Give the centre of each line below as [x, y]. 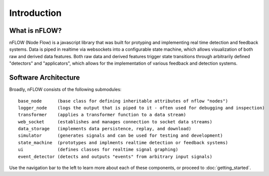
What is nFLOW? [36, 31]
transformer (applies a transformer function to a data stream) [102, 115]
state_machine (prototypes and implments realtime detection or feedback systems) [123, 142]
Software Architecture [45, 78]
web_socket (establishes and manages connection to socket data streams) [115, 122]
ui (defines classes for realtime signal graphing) [98, 150]
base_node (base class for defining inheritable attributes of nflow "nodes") [123, 101]
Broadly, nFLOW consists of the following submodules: [65, 89]
